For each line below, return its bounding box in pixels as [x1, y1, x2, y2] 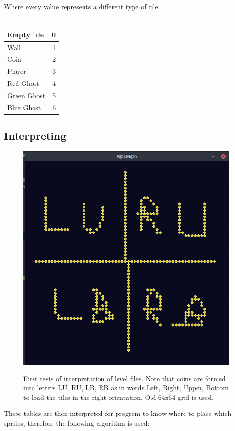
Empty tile [7, 29, 44, 39]
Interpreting [4, 128, 67, 143]
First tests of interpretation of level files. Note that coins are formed [23, 373, 226, 383]
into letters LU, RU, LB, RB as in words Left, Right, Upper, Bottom [23, 382, 229, 393]
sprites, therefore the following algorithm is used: [4, 418, 150, 428]
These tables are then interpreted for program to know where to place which [4, 408, 232, 418]
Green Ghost [7, 90, 46, 100]
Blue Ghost [7, 102, 41, 112]
